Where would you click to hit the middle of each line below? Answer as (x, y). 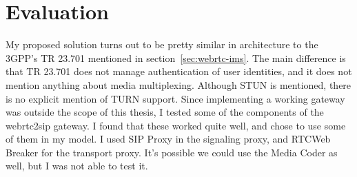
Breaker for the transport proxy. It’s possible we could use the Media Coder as (172, 152)
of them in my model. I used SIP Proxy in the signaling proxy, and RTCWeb (168, 139)
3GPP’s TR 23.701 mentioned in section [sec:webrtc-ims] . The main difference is (176, 58)
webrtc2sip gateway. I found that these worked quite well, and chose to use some (176, 125)
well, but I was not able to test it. (77, 166)
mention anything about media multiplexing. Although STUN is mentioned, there (178, 84)
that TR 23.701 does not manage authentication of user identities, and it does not (179, 71)
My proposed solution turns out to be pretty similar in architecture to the (162, 44)
